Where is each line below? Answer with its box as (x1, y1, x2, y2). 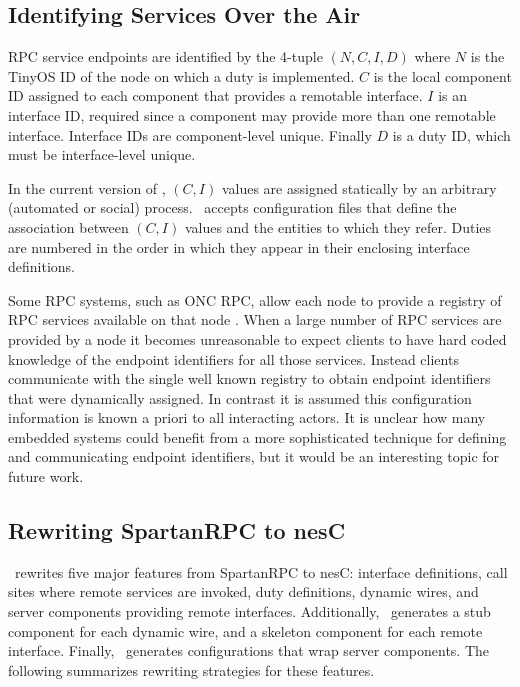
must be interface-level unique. (8, 144, 196, 165)
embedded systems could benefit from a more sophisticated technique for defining (8, 426, 507, 447)
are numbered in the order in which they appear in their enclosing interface (8, 236, 470, 257)
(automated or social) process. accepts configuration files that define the (8, 197, 457, 218)
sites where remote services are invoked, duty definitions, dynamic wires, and (8, 581, 479, 602)
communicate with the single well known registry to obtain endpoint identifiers (8, 368, 491, 389)
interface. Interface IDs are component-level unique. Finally (8, 124, 372, 145)
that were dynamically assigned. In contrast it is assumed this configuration (8, 387, 472, 408)
